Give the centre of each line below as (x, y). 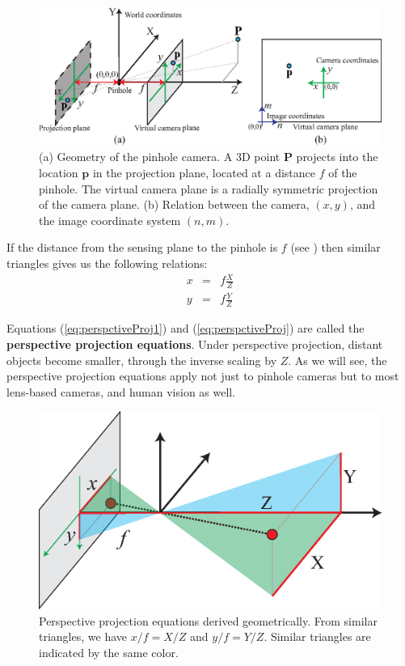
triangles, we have (83, 636)
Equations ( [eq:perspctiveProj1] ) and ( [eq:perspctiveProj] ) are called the (186, 328)
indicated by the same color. (109, 652)
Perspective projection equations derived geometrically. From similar (208, 620)
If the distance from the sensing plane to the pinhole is (142, 247)
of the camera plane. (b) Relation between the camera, (174, 204)
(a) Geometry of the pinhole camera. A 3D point (160, 157)
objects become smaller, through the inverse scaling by (142, 360)
